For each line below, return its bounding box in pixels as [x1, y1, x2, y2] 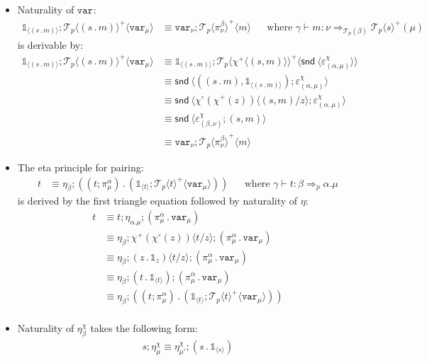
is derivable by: [17, 38, 84, 52]
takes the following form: [90, 321, 198, 336]
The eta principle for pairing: [17, 160, 144, 174]
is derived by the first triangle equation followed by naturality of [17, 193, 298, 208]
